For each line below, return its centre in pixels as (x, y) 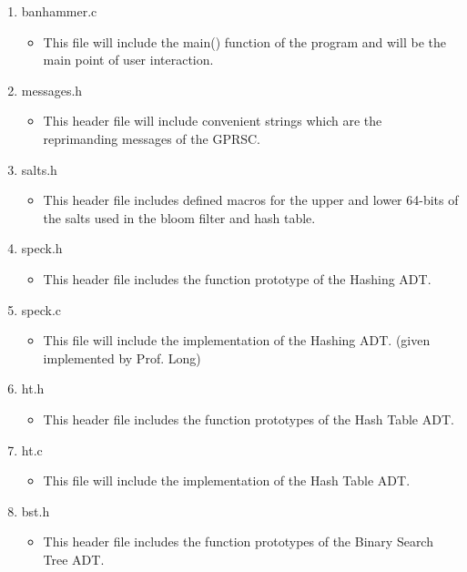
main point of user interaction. (128, 60)
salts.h (39, 169)
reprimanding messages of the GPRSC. (152, 138)
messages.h (52, 90)
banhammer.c (59, 11)
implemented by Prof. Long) (122, 357)
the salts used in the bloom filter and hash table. (179, 217)
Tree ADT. (74, 559)
